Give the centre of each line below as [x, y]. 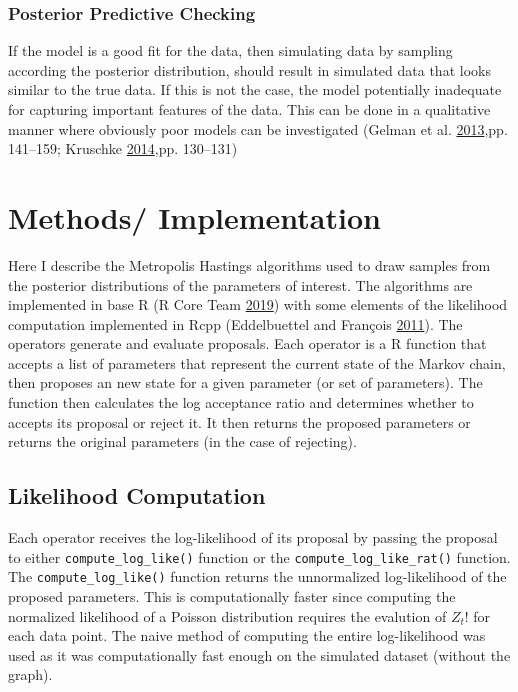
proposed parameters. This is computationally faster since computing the [232, 595]
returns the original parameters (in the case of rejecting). [182, 441]
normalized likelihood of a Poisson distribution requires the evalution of [227, 615]
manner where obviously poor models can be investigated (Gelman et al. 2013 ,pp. [258, 128]
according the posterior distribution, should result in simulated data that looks [249, 69]
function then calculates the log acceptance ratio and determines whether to [241, 402]
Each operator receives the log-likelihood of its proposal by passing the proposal [253, 537]
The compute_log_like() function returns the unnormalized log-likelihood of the [257, 576]
